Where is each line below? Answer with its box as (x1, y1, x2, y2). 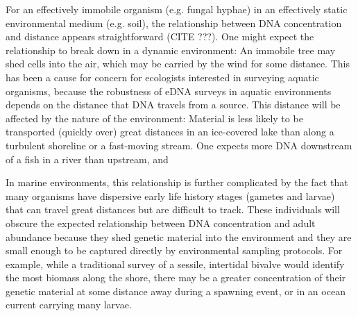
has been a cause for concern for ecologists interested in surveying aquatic (6, 69, 319, 84)
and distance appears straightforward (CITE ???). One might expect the (6, 29, 314, 44)
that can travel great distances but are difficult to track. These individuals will (6, 202, 340, 217)
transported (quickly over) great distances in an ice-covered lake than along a (6, 124, 334, 139)
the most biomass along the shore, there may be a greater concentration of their (6, 270, 346, 285)
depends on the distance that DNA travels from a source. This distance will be (6, 97, 341, 112)
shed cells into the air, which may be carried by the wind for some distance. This (6, 56, 350, 71)
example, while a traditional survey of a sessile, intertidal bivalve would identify (6, 256, 345, 271)
